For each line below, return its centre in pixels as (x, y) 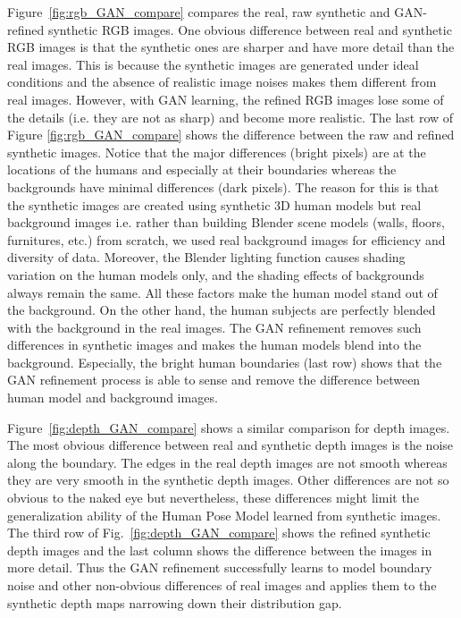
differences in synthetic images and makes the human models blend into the (214, 345)
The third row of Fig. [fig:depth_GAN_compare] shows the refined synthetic (219, 533)
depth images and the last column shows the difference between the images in (220, 550)
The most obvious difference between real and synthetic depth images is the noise (230, 445)
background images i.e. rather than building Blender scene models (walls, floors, (226, 222)
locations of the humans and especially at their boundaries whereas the (202, 169)
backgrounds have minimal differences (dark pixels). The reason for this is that (223, 186)
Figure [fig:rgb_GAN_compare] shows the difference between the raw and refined (231, 135)
